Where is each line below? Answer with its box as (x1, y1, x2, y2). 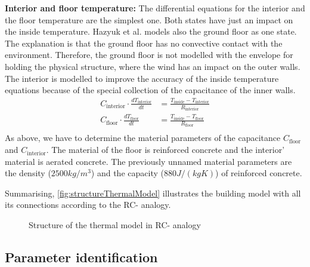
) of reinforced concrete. (215, 167, 302, 179)
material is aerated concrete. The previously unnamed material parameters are (5, 155, 292, 167)
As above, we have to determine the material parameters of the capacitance (5, 131, 281, 144)
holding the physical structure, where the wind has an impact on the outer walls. (5, 60, 300, 72)
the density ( (5, 167, 51, 179)
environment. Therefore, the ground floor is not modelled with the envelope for (5, 48, 293, 61)
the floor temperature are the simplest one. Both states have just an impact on (5, 13, 293, 26)
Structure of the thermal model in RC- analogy (29, 219, 201, 231)
